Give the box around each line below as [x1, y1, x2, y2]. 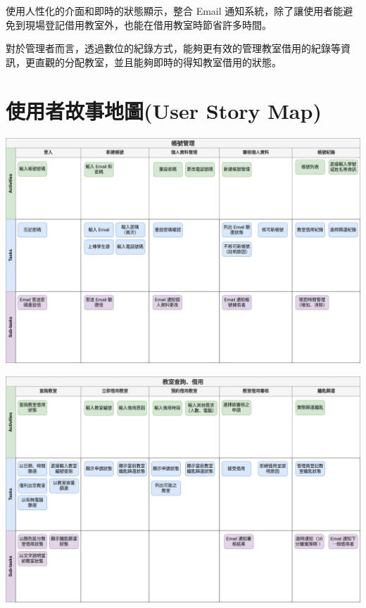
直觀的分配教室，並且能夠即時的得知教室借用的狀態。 [34, 54, 282, 69]
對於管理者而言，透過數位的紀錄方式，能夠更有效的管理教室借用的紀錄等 [6, 41, 341, 56]
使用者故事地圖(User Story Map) [6, 96, 322, 125]
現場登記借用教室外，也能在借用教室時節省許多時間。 [25, 17, 272, 32]
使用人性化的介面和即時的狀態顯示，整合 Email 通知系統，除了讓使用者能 [6, 4, 343, 18]
